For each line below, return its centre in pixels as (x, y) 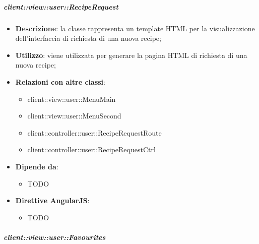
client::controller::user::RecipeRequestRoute (94, 132)
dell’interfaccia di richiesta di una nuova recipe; (88, 38)
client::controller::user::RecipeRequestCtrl (91, 149)
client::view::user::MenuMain (72, 99)
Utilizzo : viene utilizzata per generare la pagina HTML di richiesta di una (131, 55)
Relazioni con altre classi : (60, 81)
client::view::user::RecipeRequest (61, 6)
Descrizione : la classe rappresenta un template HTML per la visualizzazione (135, 28)
